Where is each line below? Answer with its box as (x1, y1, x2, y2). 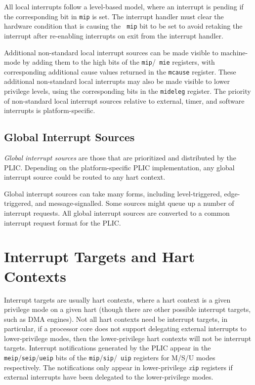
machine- (220, 47, 248, 57)
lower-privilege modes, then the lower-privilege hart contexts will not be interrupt (4, 333, 252, 343)
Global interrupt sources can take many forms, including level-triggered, (4, 188, 222, 198)
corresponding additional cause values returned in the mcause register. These (4, 66, 236, 77)
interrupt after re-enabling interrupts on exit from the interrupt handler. (4, 30, 223, 40)
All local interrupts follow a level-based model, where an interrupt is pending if (4, 1, 244, 11)
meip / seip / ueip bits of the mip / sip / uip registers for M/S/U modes (4, 352, 215, 363)
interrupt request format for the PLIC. (4, 217, 121, 228)
